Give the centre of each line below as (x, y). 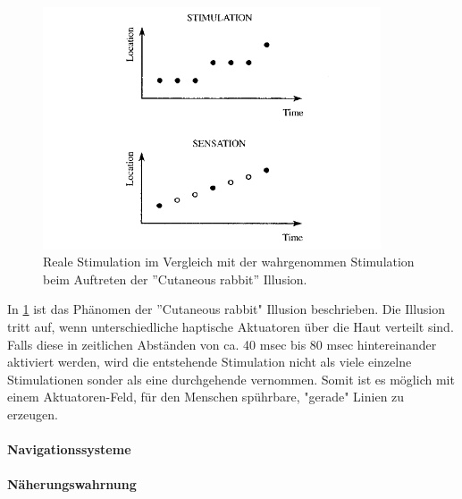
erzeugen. (33, 414)
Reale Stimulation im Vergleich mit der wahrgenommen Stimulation (229, 262)
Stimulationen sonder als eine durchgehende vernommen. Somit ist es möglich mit (231, 379)
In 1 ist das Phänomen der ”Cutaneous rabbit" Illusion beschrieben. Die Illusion (227, 309)
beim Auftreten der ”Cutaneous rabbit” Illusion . (175, 279)
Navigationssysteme (69, 449)
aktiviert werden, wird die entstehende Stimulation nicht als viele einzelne (210, 362)
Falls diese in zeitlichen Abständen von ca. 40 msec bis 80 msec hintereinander (222, 344)
